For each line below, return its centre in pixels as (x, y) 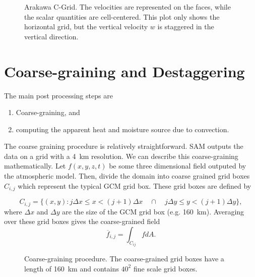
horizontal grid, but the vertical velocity (86, 26)
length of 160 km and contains (72, 268)
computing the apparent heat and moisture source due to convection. (122, 129)
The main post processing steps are (58, 95)
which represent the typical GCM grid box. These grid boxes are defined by (135, 185)
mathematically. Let (35, 166)
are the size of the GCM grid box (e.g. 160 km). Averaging (153, 211)
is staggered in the (186, 26)
